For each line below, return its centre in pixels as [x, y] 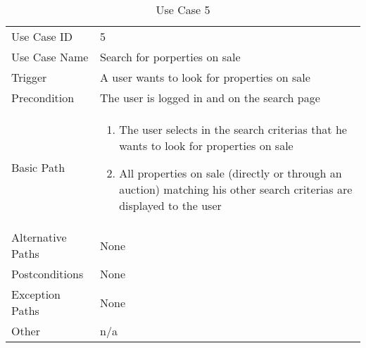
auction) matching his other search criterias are [236, 189]
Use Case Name [50, 57]
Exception [36, 294]
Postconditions [48, 274]
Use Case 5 [183, 10]
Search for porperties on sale [170, 57]
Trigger [29, 77]
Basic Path [38, 167]
